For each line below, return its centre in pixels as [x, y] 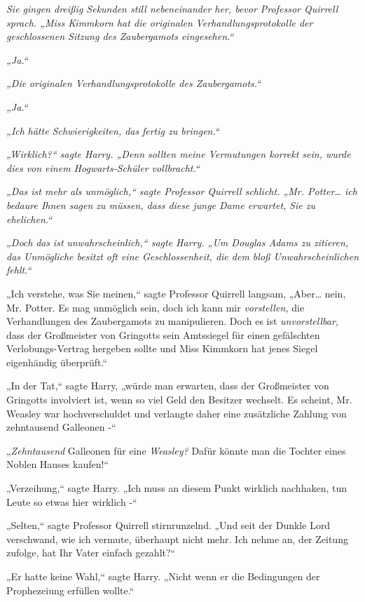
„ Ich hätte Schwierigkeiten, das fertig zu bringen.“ [113, 130]
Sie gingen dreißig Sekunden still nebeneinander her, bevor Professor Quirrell [172, 8]
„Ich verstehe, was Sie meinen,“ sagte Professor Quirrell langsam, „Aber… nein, [176, 293]
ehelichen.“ [29, 219]
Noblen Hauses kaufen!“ [57, 464]
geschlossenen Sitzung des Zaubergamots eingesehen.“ [120, 36]
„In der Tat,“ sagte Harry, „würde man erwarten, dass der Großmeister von [168, 386]
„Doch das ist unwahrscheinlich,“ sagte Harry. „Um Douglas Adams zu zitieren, [178, 242]
